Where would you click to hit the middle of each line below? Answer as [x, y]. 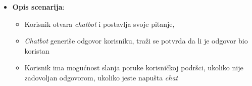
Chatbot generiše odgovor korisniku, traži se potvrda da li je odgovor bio [136, 41]
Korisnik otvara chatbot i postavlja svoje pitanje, [99, 24]
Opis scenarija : [38, 7]
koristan [37, 50]
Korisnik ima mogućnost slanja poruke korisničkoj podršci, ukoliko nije [134, 68]
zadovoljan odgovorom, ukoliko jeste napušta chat [101, 77]
